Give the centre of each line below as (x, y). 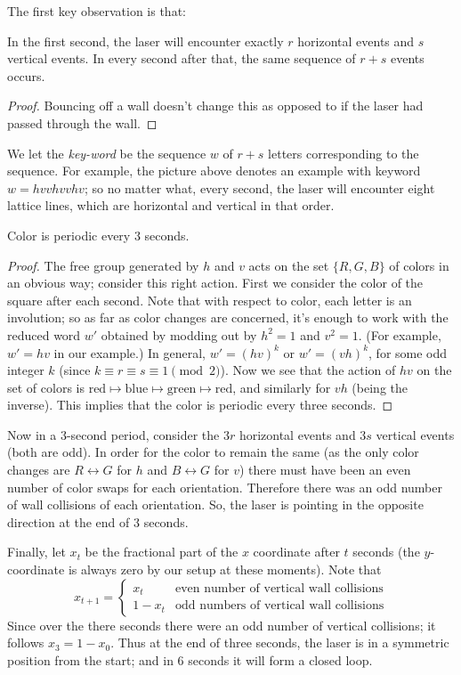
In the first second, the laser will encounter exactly (146, 41)
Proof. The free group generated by (103, 265)
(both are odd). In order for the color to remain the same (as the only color (213, 452)
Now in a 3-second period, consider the (113, 434)
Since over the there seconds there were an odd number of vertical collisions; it (222, 625)
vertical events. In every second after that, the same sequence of (182, 58)
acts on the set (289, 265)
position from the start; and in (90, 659)
